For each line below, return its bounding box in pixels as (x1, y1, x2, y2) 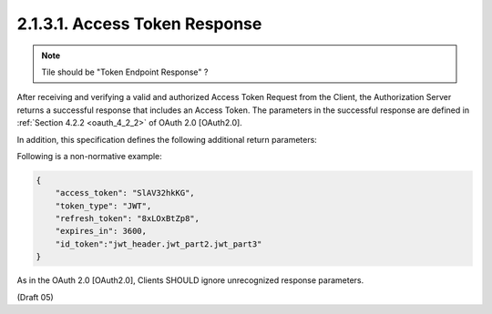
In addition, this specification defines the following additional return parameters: (16, 134, 318, 145)
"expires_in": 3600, (55, 226, 148, 237)
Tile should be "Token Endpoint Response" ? (41, 66, 209, 77)
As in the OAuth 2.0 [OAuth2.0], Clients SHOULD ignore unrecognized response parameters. (16, 275, 364, 286)
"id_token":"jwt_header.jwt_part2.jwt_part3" (55, 238, 262, 249)
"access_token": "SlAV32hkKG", (55, 187, 195, 198)
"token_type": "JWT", (55, 200, 152, 211)
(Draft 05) (16, 291, 54, 302)
